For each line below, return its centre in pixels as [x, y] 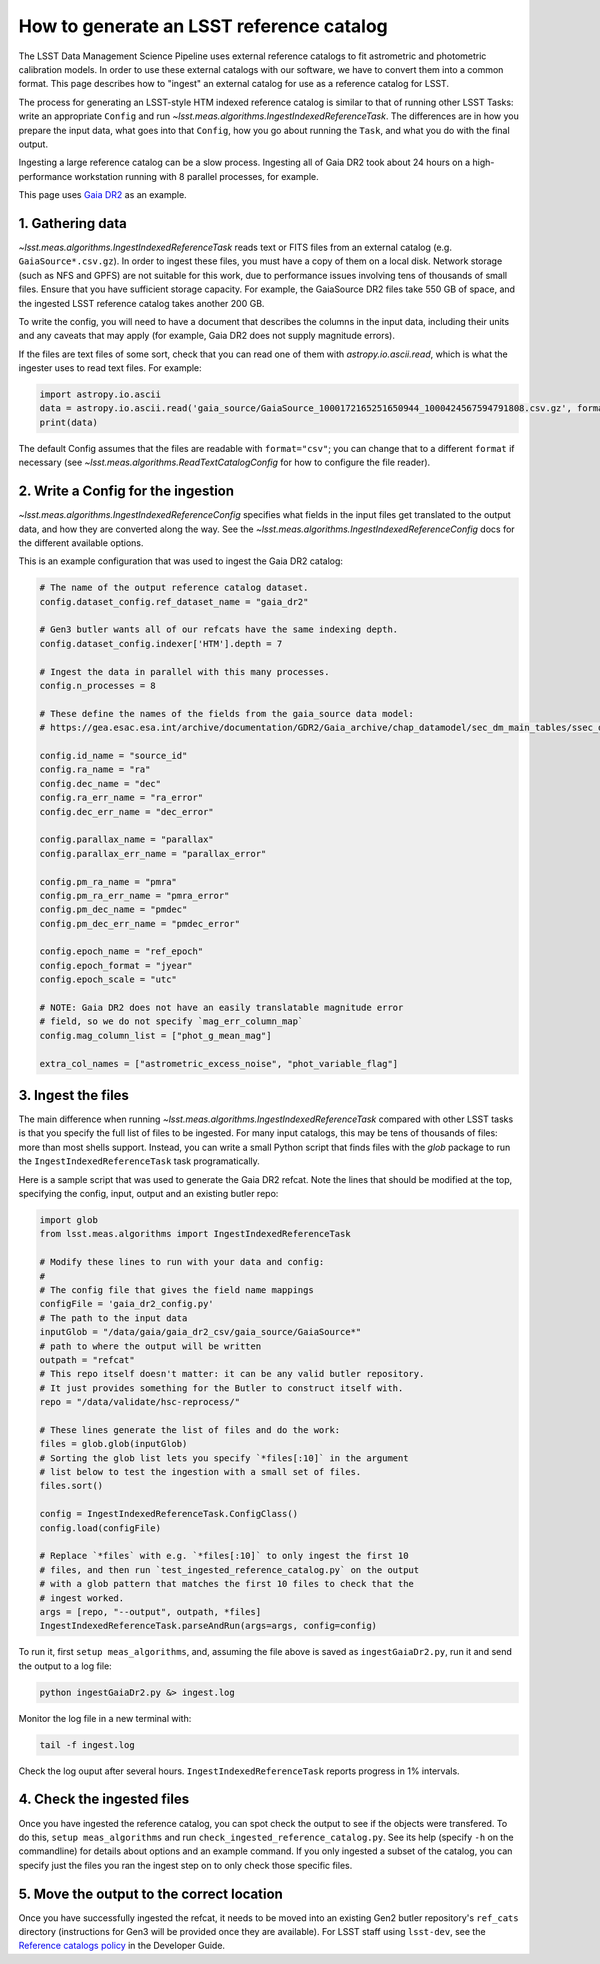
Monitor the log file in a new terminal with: [105, 1718]
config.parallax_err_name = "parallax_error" [153, 853]
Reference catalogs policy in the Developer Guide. [121, 1946]
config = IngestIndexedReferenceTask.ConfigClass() [169, 1514]
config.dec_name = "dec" [100, 783]
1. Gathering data [72, 223]
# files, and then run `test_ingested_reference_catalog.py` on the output [229, 1569]
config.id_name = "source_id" [113, 755]
